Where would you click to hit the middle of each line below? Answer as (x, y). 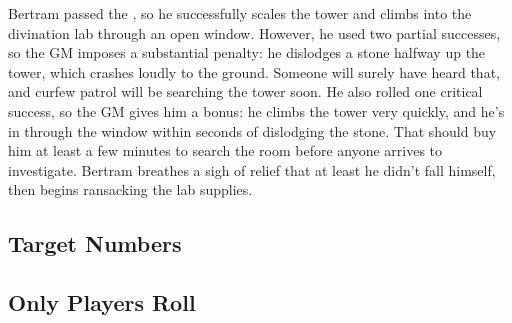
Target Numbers (95, 243)
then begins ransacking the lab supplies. (130, 189)
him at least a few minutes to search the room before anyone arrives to (225, 150)
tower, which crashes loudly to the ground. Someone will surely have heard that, (254, 71)
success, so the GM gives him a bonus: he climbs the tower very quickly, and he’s (256, 110)
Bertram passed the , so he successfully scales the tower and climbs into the (240, 13)
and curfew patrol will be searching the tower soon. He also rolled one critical (245, 91)
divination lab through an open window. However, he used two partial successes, (254, 32)
